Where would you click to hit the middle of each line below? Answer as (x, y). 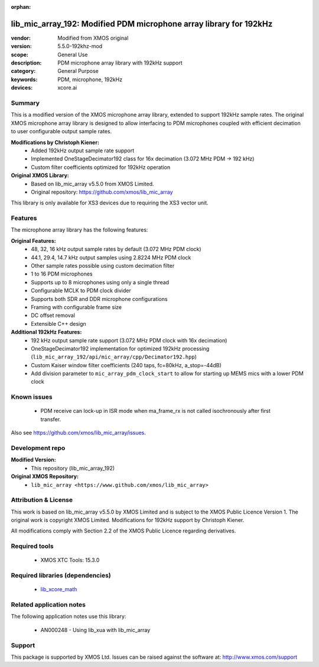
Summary (25, 103)
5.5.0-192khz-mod (80, 46)
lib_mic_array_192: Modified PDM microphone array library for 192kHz (142, 24)
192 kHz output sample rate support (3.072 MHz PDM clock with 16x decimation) (129, 340)
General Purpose (78, 71)
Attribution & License (42, 500)
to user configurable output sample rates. (61, 132)
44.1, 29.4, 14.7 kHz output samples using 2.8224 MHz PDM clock (111, 257)
